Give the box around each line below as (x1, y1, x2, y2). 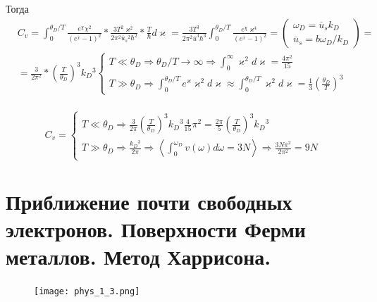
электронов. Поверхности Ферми (6, 214, 306, 243)
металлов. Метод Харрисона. (6, 242, 271, 271)
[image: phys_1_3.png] (34, 286, 140, 296)
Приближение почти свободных (6, 187, 292, 215)
